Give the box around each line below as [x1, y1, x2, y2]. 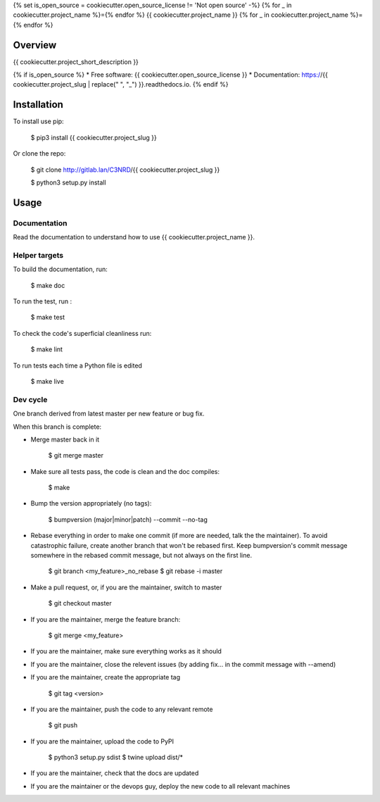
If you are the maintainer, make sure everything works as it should [30, 647, 222, 656]
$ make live [30, 377, 65, 385]
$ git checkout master [48, 599, 112, 608]
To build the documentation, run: [13, 265, 108, 274]
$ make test [30, 313, 65, 322]
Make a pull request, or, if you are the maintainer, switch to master [30, 583, 222, 591]
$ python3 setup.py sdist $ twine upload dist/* [48, 753, 183, 762]
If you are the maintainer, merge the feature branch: [30, 615, 181, 623]
